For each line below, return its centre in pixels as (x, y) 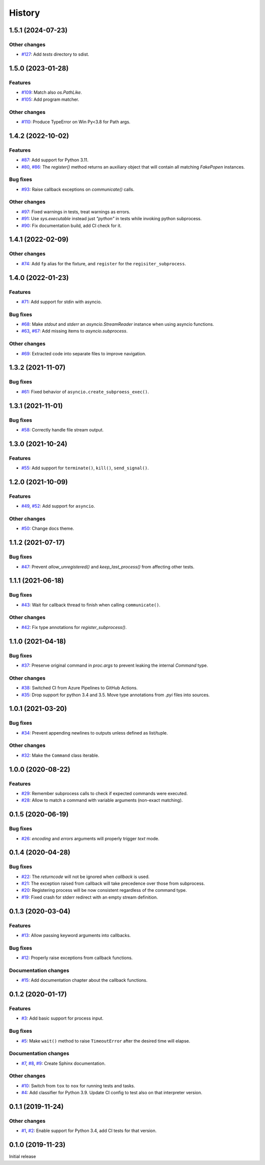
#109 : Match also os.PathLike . (52, 92)
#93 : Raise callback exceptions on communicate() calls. (78, 189)
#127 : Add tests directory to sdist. (55, 55)
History (25, 13)
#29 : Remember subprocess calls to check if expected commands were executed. (105, 793)
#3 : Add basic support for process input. (63, 1018)
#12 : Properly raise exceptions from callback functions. (77, 958)
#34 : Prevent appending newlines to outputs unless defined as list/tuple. (95, 733)
